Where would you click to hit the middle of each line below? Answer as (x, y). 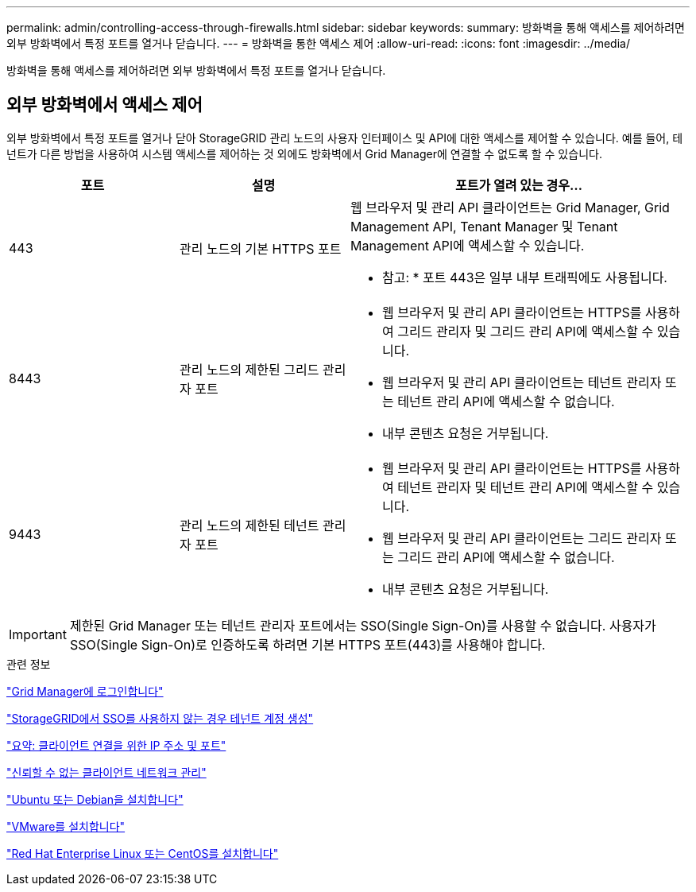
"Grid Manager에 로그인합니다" (85, 691)
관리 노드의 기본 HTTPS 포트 (261, 248)
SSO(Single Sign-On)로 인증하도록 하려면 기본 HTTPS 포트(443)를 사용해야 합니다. (307, 644)
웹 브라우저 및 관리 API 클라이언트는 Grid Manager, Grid (510, 207)
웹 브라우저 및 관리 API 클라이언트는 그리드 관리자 (522, 538)
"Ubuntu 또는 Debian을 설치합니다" (95, 799)
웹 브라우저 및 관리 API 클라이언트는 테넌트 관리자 (522, 382)
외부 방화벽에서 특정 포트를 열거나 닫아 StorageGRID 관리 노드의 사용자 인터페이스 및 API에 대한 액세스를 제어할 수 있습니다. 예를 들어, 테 (345, 138)
